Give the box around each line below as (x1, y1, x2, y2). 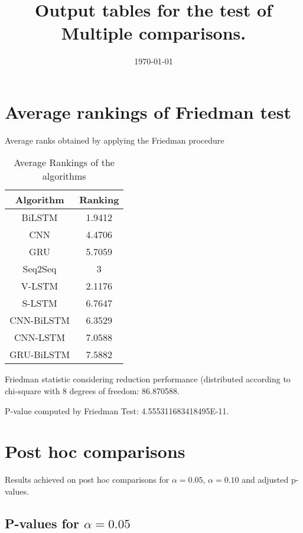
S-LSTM (22, 296, 57, 310)
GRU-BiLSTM (9, 347, 70, 362)
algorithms (42, 169, 86, 183)
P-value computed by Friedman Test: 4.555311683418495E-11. (5, 404, 229, 417)
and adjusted (242, 473, 289, 486)
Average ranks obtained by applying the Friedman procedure (5, 134, 224, 146)
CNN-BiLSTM (9, 313, 70, 327)
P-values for (5, 513, 79, 532)
